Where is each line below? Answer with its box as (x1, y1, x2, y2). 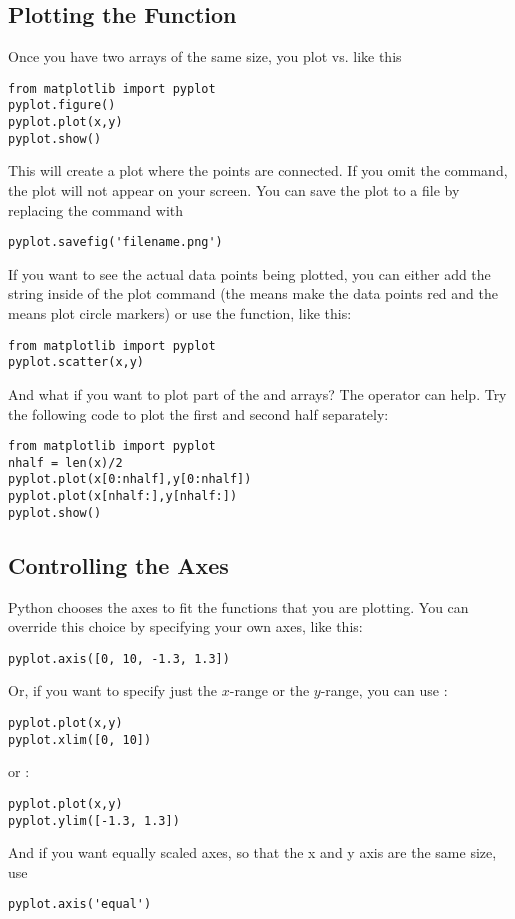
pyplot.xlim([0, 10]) (8, 732, 152, 747)
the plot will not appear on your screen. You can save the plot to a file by (8, 180, 460, 201)
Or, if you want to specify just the (8, 680, 218, 701)
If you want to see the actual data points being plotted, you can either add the (8, 263, 491, 284)
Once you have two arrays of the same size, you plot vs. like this (8, 46, 402, 67)
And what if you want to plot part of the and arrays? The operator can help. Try (8, 383, 507, 404)
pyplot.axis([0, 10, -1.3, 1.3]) (8, 651, 230, 666)
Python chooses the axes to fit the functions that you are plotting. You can (8, 596, 469, 617)
